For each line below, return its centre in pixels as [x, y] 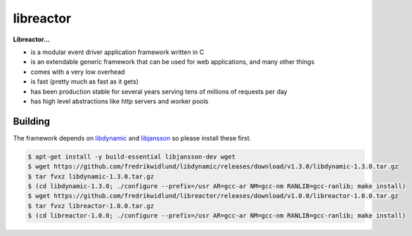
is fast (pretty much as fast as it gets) [85, 81]
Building [32, 121]
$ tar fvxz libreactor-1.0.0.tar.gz [91, 206]
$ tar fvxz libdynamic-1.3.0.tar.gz [91, 176]
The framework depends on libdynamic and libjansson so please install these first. [132, 138]
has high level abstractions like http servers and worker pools [120, 101]
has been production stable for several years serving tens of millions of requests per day [159, 91]
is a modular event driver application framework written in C [117, 52]
